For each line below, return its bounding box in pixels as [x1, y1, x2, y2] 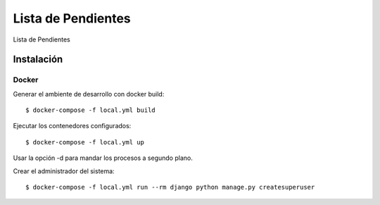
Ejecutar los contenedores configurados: [13, 122, 132, 130]
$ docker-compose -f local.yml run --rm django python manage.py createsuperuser [25, 183, 315, 192]
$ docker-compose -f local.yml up [25, 138, 144, 146]
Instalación [13, 54, 63, 66]
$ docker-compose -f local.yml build [25, 106, 156, 114]
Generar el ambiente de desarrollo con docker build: [13, 89, 165, 98]
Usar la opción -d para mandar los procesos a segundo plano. [13, 154, 193, 162]
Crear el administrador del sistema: [13, 166, 115, 175]
